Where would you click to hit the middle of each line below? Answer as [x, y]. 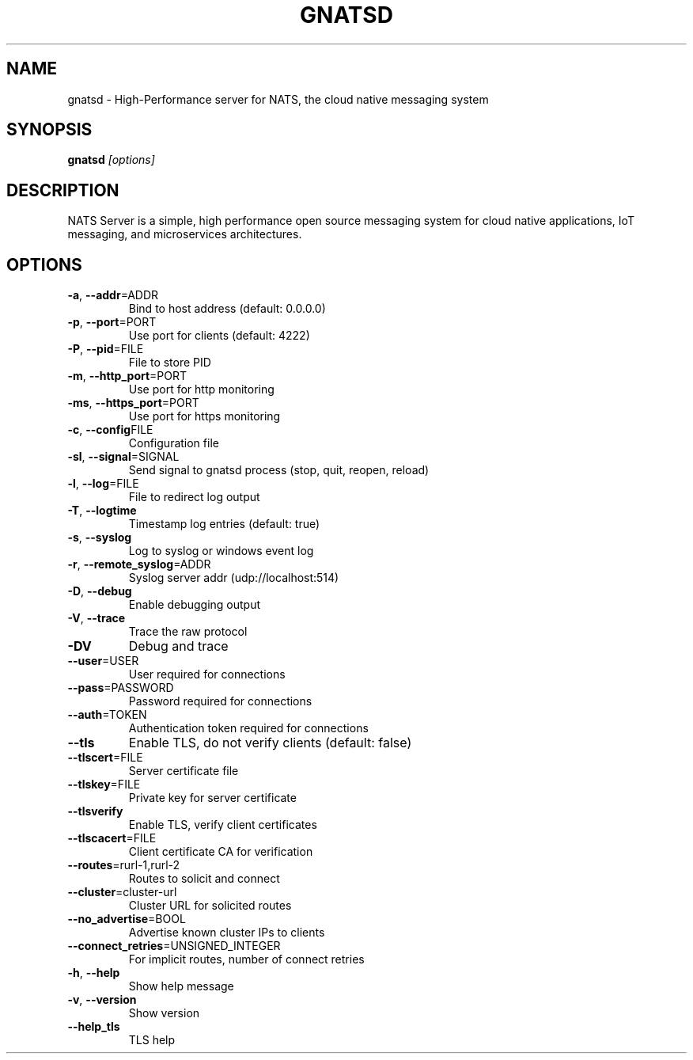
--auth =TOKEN [107, 715]
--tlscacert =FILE [112, 838]
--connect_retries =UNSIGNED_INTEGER [174, 946]
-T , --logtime [102, 511]
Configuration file [174, 443]
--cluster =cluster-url [122, 892]
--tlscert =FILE [105, 758]
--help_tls [94, 1027]
